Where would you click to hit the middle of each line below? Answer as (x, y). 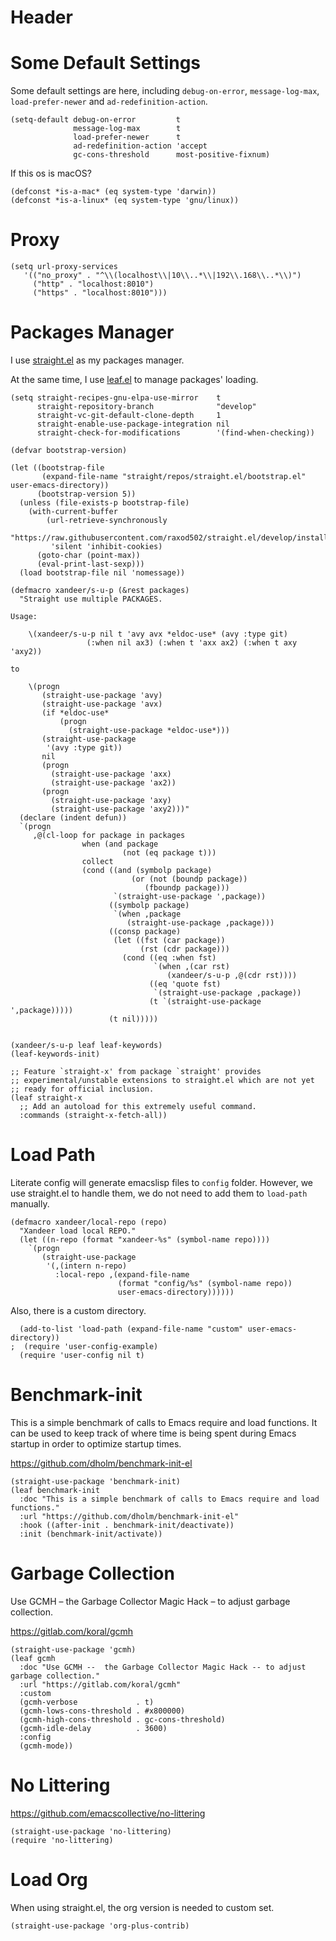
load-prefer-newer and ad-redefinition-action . (109, 102)
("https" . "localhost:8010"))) (100, 293)
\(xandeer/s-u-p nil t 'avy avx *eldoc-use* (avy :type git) (158, 634)
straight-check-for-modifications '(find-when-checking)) (175, 433)
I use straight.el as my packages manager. (97, 360)
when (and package (120, 844)
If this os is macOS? (51, 173)
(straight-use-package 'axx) (111, 774)
